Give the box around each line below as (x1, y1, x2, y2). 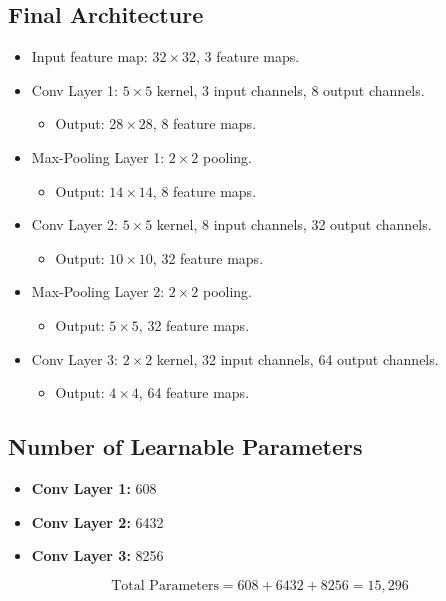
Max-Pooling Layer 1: (31, 146, 165, 167)
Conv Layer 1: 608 (31, 477, 157, 498)
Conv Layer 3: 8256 (31, 545, 164, 566)
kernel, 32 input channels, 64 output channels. (156, 348, 439, 369)
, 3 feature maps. (195, 46, 300, 67)
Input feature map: (31, 46, 148, 67)
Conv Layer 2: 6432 (31, 511, 164, 532)
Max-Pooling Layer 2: (31, 281, 165, 302)
